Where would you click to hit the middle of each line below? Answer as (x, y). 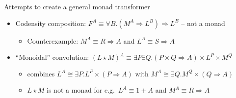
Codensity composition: (51, 23)
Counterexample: (53, 40)
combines (41, 73)
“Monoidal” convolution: (52, 57)
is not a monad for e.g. (81, 90)
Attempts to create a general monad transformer (77, 6)
